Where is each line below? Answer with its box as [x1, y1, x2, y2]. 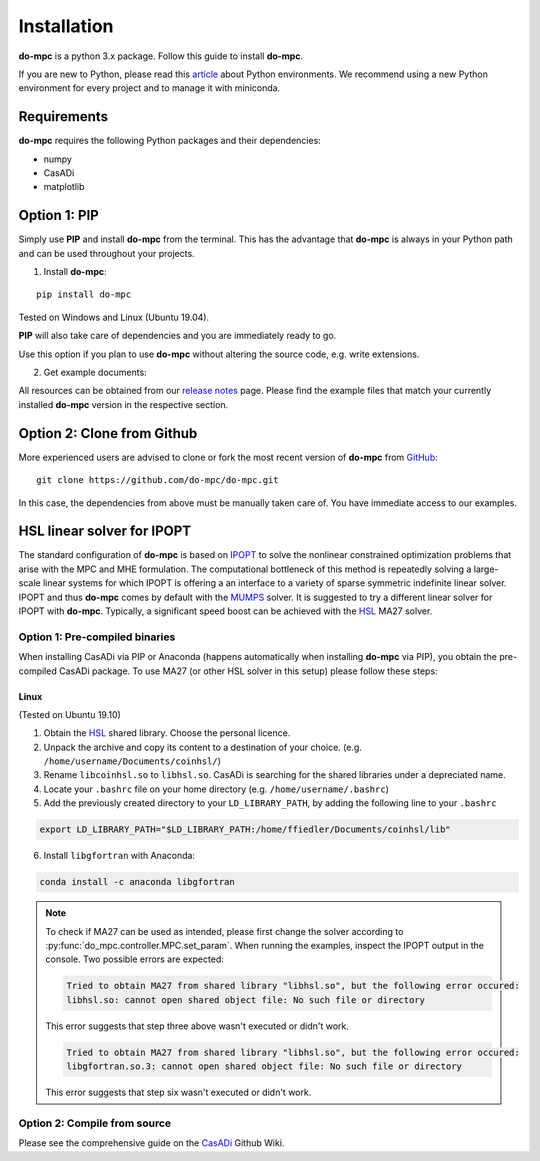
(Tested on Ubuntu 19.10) [18, 708, 122, 720]
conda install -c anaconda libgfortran [39, 876, 235, 888]
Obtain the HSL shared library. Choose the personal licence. [43, 727, 291, 739]
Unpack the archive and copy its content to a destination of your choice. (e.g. [43, 741, 362, 753]
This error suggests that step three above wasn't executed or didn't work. [45, 1020, 349, 1032]
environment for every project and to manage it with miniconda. [18, 82, 281, 94]
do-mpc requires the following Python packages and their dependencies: [18, 135, 322, 147]
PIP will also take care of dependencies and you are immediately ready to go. [18, 330, 337, 342]
